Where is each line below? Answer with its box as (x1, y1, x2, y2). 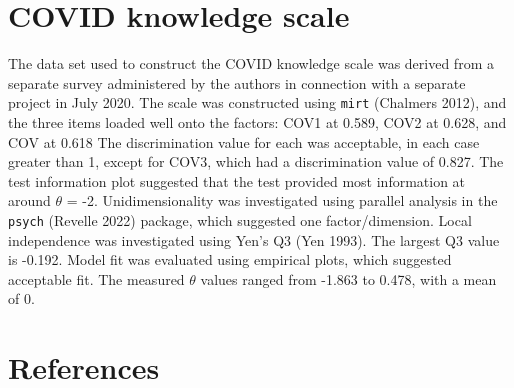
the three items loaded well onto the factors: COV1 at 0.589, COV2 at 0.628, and (8, 111, 507, 132)
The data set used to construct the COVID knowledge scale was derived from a (8, 53, 494, 74)
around (8, 190, 51, 211)
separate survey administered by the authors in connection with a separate (8, 72, 466, 93)
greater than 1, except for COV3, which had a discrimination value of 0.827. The (8, 151, 504, 172)
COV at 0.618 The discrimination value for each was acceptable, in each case (8, 131, 480, 152)
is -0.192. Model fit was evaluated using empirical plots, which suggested (8, 249, 452, 270)
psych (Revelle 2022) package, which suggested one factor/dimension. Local (8, 209, 472, 230)
